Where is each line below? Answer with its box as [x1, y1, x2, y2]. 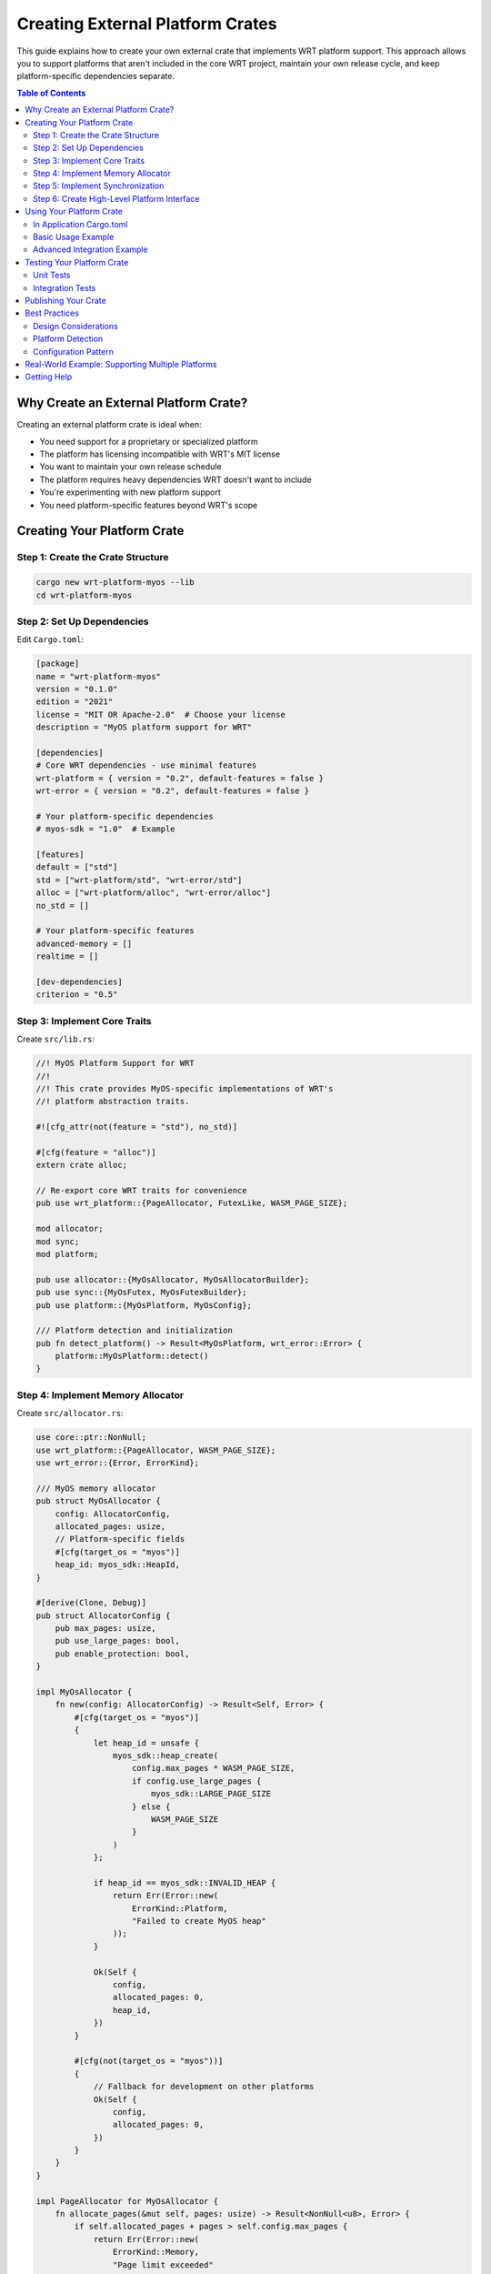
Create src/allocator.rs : [16, 1408, 124, 1419]
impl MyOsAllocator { [35, 1687, 133, 1697]
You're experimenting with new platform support [39, 487, 222, 498]
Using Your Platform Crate [25, 206, 123, 217]
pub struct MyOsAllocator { [35, 1496, 161, 1506]
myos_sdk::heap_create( [112, 1750, 218, 1760]
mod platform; [35, 1249, 99, 1259]
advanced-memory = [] [35, 938, 133, 949]
